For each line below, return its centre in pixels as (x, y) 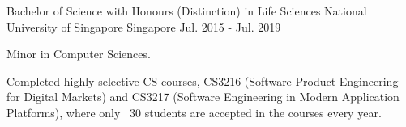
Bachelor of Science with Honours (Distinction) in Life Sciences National (187, 11)
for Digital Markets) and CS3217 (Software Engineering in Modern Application (203, 97)
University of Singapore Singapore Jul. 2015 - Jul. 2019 (144, 26)
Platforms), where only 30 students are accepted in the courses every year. (194, 112)
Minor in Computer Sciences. (79, 54)
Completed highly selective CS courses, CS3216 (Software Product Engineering (203, 80)
